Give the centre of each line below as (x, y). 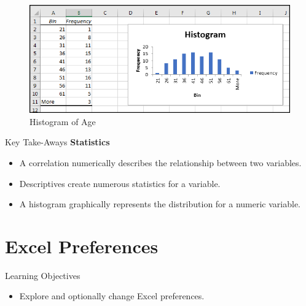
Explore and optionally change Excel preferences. (112, 296)
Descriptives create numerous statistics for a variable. (120, 183)
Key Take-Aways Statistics (57, 142)
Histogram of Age (63, 121)
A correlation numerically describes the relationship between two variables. (160, 162)
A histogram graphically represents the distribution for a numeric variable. (160, 204)
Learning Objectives (43, 275)
